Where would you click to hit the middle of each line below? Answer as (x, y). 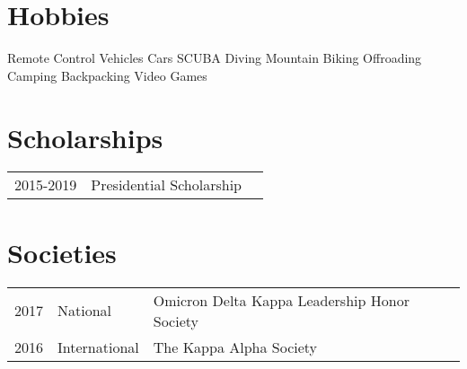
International (98, 347)
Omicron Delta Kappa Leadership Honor (281, 300)
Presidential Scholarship (166, 185)
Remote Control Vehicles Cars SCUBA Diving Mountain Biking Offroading (215, 58)
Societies (62, 252)
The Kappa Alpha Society (235, 347)
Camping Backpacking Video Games (107, 75)
